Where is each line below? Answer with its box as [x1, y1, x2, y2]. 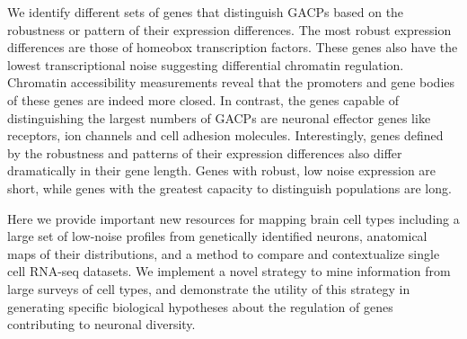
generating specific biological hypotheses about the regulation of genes [7, 297, 393, 316]
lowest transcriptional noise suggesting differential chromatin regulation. [7, 55, 404, 74]
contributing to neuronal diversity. [7, 315, 196, 334]
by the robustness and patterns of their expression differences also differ [7, 143, 402, 162]
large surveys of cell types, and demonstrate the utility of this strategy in [7, 279, 410, 298]
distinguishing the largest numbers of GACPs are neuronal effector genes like [7, 108, 431, 127]
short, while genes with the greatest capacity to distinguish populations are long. [7, 178, 452, 197]
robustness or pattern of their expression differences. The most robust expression [7, 20, 452, 39]
